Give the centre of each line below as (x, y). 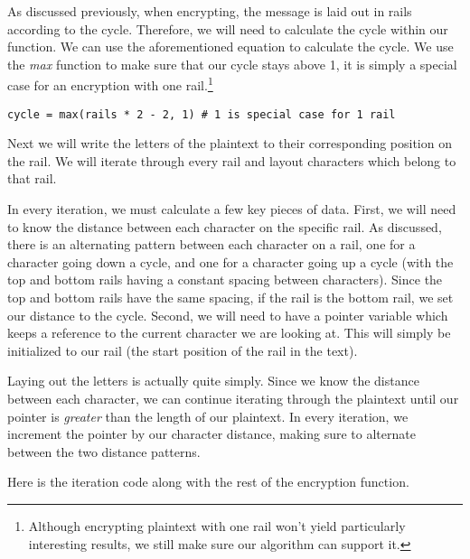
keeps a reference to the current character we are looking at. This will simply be (229, 333)
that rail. (32, 178)
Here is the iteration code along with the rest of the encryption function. (208, 482)
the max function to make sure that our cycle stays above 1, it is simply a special (232, 64)
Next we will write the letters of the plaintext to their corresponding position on (230, 143)
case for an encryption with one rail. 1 (110, 84)
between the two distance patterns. (104, 451)
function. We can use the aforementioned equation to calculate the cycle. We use (230, 47)
